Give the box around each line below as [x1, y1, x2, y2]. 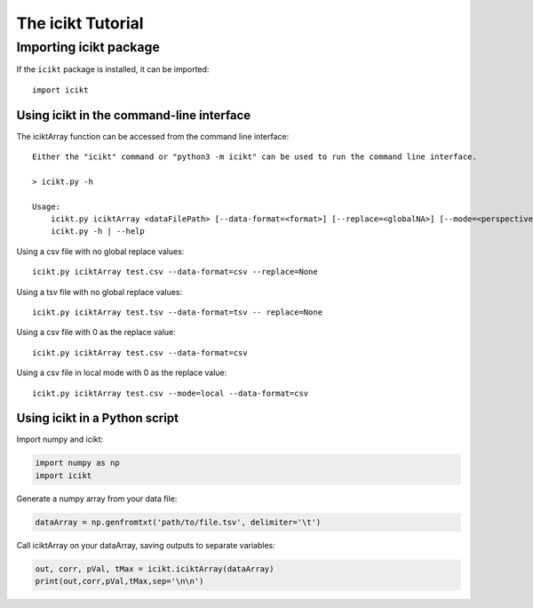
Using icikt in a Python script [16, 411, 179, 426]
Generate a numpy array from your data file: [16, 493, 178, 504]
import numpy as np [35, 458, 120, 468]
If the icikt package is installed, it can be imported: [16, 64, 210, 75]
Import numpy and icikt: [16, 434, 104, 444]
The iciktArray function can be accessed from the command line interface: [16, 131, 290, 141]
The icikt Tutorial [16, 13, 144, 33]
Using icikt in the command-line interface [16, 108, 251, 123]
